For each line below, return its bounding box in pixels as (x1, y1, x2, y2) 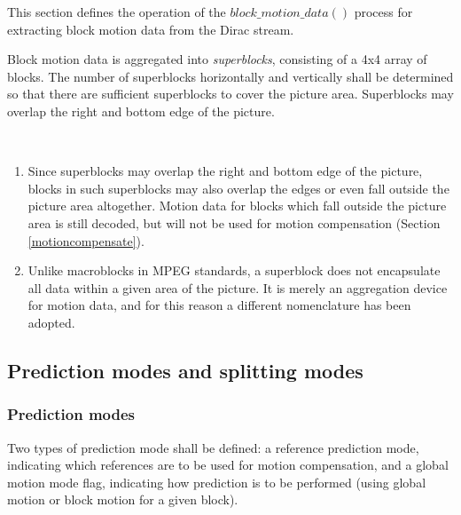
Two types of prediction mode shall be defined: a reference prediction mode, (7, 438, 419, 456)
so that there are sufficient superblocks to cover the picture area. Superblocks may (7, 84, 454, 103)
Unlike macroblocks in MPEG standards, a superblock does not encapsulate (27, 261, 441, 280)
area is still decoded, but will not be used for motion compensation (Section (27, 213, 441, 232)
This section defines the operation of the (7, 3, 226, 20)
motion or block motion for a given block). (7, 490, 238, 509)
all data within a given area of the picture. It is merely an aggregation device (27, 278, 448, 297)
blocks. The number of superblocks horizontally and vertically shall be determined (7, 67, 454, 85)
